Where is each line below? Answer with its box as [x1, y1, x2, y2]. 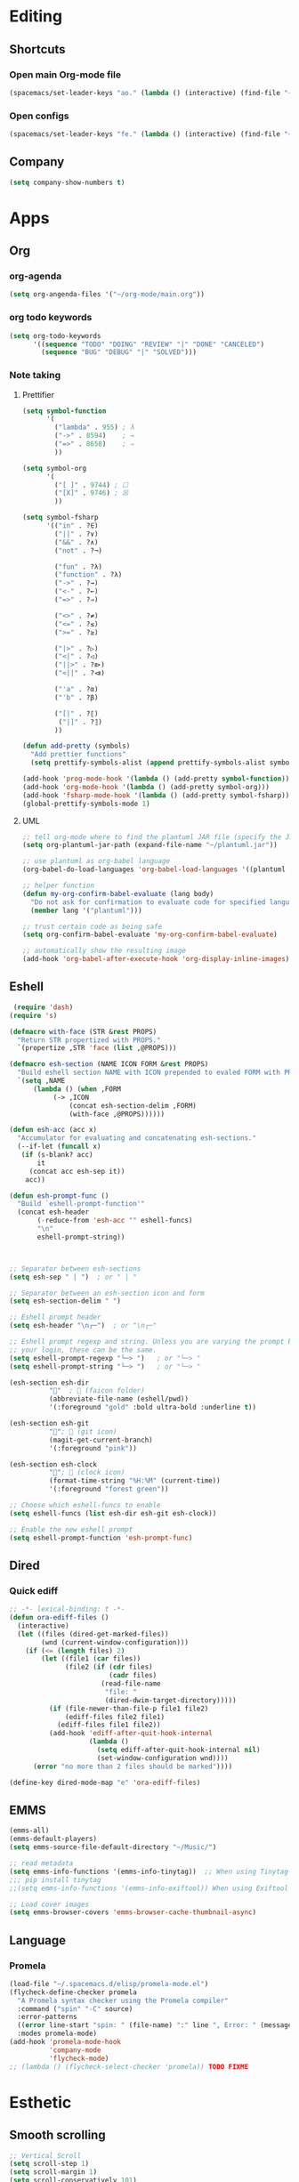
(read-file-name [101, 1679, 162, 1688]
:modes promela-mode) [17, 2029, 98, 2039]
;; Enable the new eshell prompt [9, 1524, 133, 1534]
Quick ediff [9, 1584, 59, 1596]
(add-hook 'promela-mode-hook [9, 2038, 122, 2047]
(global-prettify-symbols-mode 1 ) [21, 799, 150, 808]
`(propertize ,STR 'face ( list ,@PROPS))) [17, 1044, 177, 1053]
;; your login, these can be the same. [9, 1346, 158, 1354]
